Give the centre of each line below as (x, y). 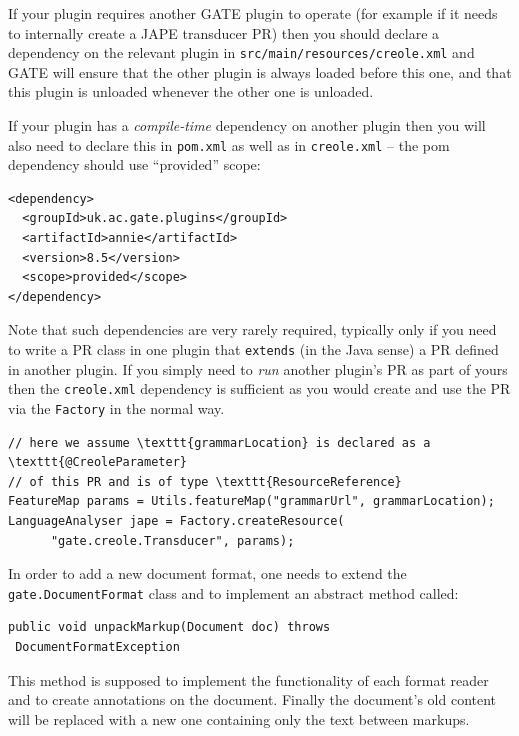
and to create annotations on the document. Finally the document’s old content (252, 699)
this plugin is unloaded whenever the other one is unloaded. (191, 91)
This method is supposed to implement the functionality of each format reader (248, 679)
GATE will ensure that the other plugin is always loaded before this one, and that (260, 71)
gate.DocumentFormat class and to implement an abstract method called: (233, 592)
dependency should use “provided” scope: (134, 164)
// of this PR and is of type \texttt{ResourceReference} (205, 481)
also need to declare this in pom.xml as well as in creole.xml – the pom (229, 144)
